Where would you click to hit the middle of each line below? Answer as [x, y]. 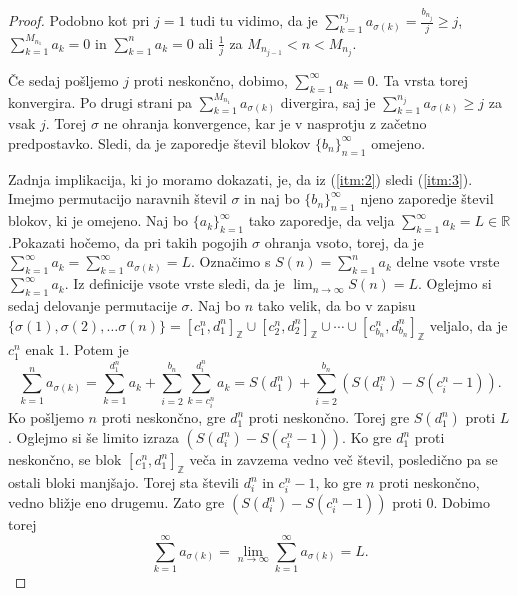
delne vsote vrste [448, 261]
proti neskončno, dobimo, [210, 79]
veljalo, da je [468, 324]
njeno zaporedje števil [427, 198]
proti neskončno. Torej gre [329, 417]
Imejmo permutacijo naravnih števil [117, 198]
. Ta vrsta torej [421, 79]
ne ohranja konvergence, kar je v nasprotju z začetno [265, 123]
